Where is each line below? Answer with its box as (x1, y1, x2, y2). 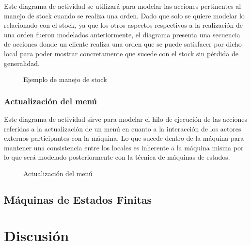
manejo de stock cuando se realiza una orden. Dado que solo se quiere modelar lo (4, 10, 245, 20)
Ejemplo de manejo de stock (23, 74, 107, 84)
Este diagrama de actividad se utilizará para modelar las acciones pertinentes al (4, 1, 241, 11)
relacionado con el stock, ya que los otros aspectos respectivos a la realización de (4, 20, 243, 30)
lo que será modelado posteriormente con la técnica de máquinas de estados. (4, 152, 230, 162)
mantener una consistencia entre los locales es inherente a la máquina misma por (4, 142, 244, 152)
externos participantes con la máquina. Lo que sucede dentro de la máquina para (4, 133, 244, 143)
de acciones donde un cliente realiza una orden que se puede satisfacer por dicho (4, 39, 242, 49)
